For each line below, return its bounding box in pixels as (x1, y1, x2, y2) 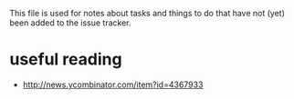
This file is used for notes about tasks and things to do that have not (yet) (9, 8, 286, 18)
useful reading (9, 49, 122, 70)
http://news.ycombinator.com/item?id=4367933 (22, 79, 204, 90)
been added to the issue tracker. (9, 17, 131, 28)
